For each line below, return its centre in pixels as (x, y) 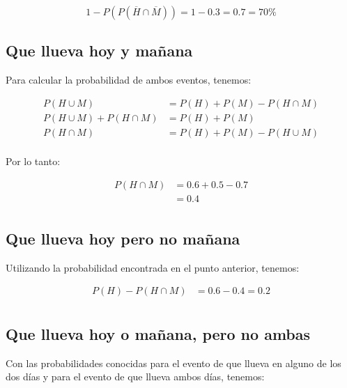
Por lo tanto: (33, 161)
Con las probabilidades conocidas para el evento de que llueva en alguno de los (173, 363)
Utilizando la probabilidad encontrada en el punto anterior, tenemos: (153, 267)
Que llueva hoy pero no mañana (123, 238)
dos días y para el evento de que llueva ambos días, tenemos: (135, 377)
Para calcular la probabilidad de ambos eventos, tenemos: (129, 80)
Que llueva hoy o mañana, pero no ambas (158, 333)
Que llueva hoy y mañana (99, 51)
